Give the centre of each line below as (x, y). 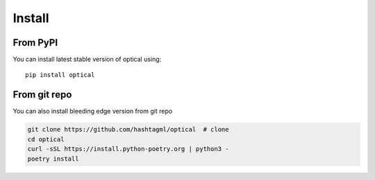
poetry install (53, 159)
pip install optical (60, 75)
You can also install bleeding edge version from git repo (93, 111)
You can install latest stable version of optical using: (87, 60)
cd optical (46, 139)
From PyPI (35, 43)
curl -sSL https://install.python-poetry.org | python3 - (128, 149)
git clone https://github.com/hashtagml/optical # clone (128, 129)
